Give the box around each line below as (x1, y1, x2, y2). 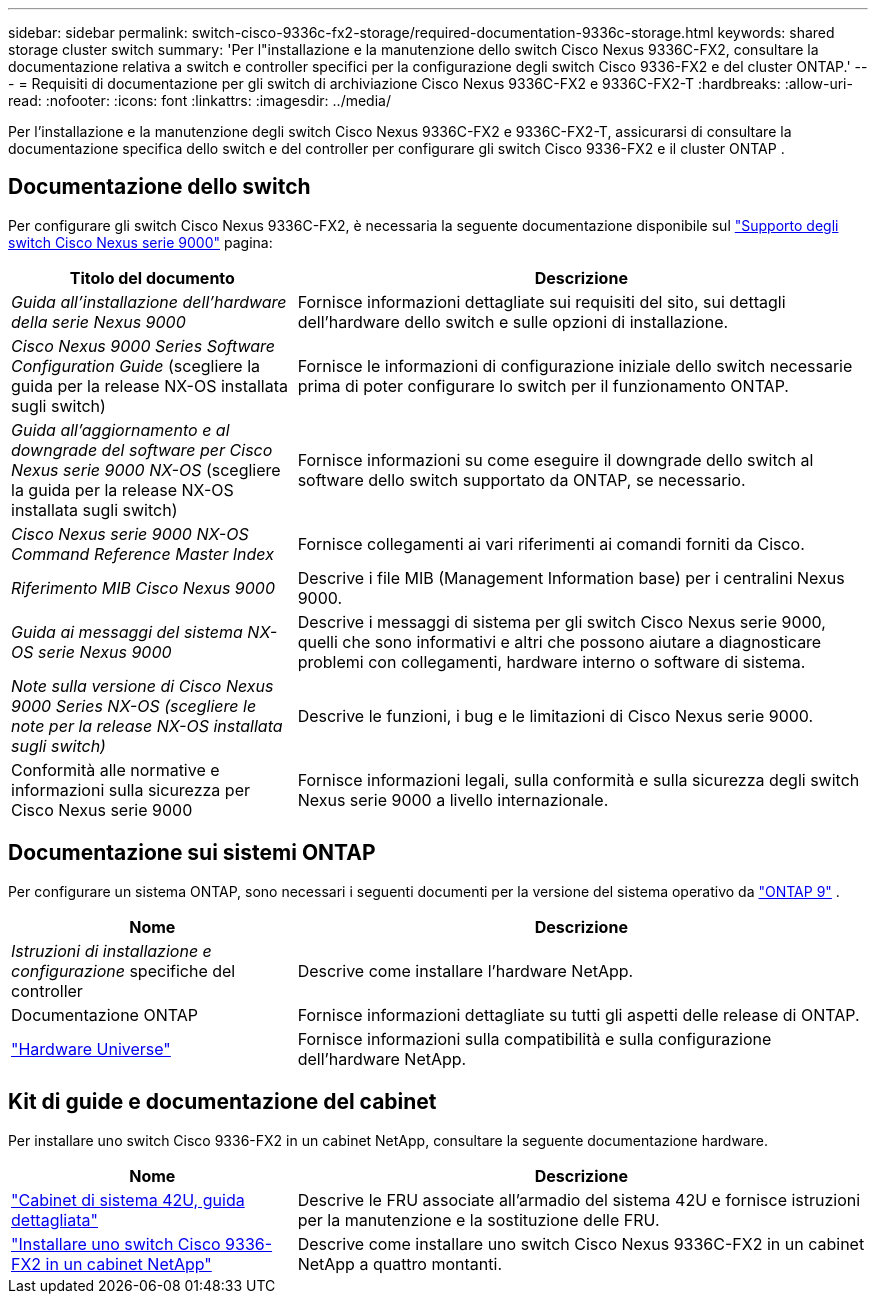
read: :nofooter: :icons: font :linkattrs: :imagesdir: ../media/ (8, 92, 391, 109)
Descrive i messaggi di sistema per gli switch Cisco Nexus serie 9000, (297, 611, 826, 632)
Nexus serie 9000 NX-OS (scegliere (11, 459, 281, 480)
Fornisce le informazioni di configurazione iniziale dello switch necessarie (297, 355, 853, 376)
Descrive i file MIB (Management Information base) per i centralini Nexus (297, 567, 845, 588)
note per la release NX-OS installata (11, 715, 283, 736)
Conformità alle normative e (11, 759, 220, 780)
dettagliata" (11, 1209, 98, 1230)
